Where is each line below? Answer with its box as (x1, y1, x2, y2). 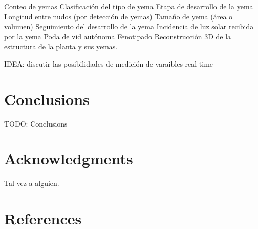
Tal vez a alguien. (4, 178, 59, 189)
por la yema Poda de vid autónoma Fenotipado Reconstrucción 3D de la (4, 31, 231, 41)
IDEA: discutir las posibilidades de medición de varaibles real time (4, 58, 213, 69)
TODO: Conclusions (4, 118, 68, 129)
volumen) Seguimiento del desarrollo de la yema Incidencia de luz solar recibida (4, 21, 254, 32)
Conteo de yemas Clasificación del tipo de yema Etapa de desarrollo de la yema (4, 1, 253, 11)
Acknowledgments (4, 148, 133, 169)
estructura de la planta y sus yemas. (4, 41, 118, 52)
